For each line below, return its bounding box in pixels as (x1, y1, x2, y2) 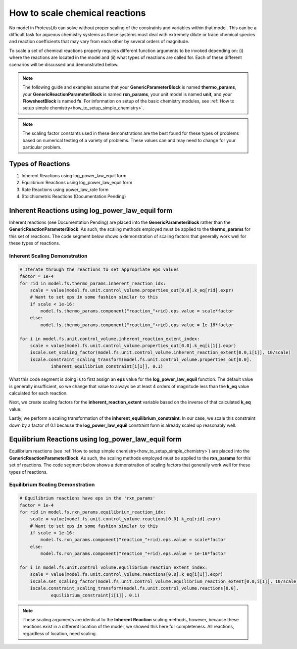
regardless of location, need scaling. (22, 630, 97, 636)
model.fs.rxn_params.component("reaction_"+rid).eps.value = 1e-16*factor (40, 551, 226, 556)
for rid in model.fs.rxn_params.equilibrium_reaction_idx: (19, 509, 166, 515)
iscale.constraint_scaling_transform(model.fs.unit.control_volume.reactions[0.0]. (30, 586, 239, 591)
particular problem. (22, 144, 62, 150)
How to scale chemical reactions (9, 7, 146, 18)
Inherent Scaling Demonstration (9, 252, 88, 259)
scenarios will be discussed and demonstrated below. (9, 61, 119, 67)
